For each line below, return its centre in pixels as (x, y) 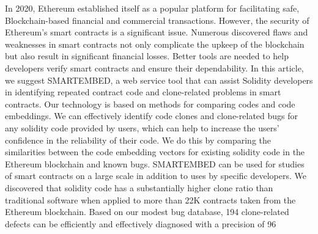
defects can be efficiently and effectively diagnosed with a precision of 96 (141, 223)
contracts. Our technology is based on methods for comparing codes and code (150, 104)
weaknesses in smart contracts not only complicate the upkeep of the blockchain (155, 44)
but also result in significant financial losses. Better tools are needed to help (147, 56)
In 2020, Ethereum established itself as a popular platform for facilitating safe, (152, 8)
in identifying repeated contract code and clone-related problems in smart (143, 92)
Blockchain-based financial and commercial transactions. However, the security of (157, 20)
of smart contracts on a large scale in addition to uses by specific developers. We (156, 176)
